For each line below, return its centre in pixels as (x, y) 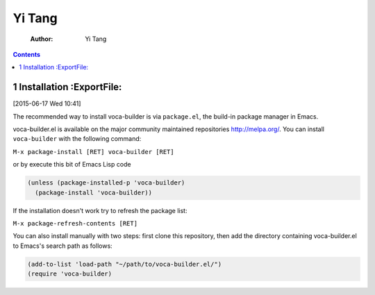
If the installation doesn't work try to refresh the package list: (100, 210)
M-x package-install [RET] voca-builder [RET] (93, 152)
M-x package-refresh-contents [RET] (75, 223)
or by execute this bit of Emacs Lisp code (72, 165)
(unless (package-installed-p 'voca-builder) (106, 183)
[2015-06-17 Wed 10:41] (47, 103)
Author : (42, 39)
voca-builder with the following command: (77, 139)
